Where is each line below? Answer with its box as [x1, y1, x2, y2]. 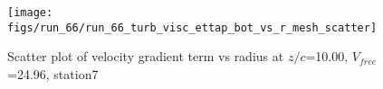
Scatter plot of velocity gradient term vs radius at [7, 47, 284, 66]
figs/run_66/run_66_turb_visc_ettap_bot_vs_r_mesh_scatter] [7, 21, 378, 34]
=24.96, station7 [7, 64, 99, 83]
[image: [7, 6, 53, 19]
